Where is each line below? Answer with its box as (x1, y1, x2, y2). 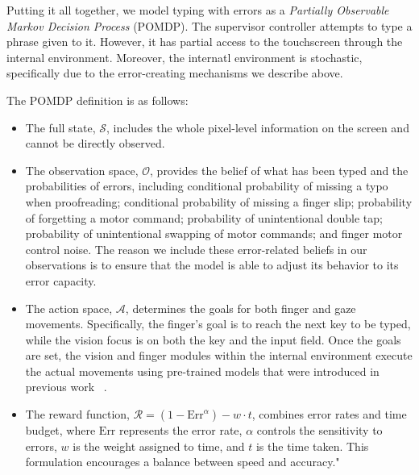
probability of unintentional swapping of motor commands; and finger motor (25, 225, 403, 242)
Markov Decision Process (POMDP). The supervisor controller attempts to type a (6, 17, 413, 34)
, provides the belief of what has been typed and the (150, 161, 409, 178)
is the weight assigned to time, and (73, 437, 245, 454)
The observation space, (25, 161, 139, 178)
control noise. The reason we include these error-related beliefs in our (25, 240, 367, 257)
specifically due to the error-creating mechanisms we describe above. (6, 65, 343, 81)
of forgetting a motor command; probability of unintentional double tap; (25, 209, 383, 226)
